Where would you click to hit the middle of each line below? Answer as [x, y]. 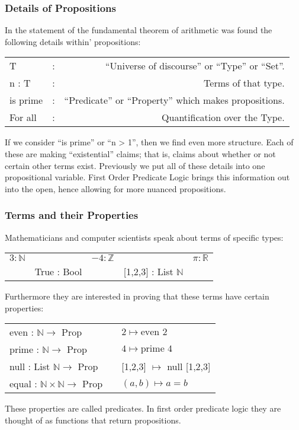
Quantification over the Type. [223, 117]
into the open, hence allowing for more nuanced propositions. [115, 188]
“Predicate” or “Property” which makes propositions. [174, 100]
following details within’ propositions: [73, 41]
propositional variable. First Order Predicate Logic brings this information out [147, 177]
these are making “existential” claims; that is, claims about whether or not [140, 154]
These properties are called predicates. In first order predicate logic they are [143, 408]
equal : [23, 384]
